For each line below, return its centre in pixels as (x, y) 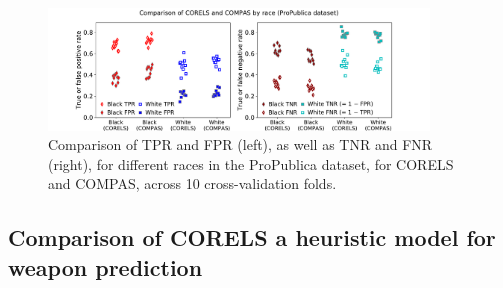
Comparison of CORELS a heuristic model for (252, 237)
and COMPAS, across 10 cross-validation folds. (192, 183)
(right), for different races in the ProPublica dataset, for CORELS (251, 163)
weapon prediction (105, 266)
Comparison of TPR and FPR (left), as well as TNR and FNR (240, 144)
